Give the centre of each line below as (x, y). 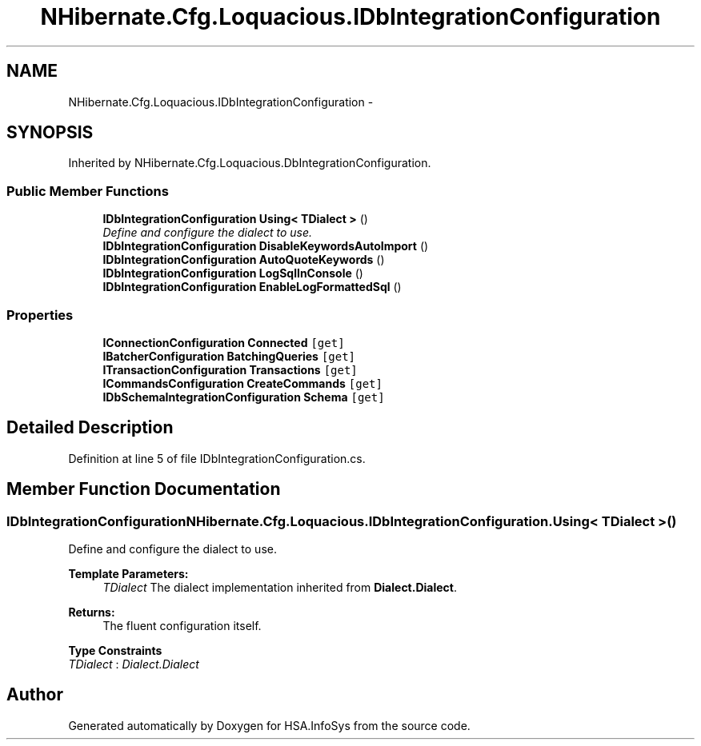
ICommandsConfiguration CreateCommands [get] (242, 383)
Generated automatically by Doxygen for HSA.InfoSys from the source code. (269, 725)
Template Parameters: (128, 574)
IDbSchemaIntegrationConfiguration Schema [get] (244, 397)
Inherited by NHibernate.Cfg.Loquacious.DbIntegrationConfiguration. (250, 163)
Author (35, 695)
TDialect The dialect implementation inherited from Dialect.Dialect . (280, 587)
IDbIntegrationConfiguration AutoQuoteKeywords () (244, 260)
